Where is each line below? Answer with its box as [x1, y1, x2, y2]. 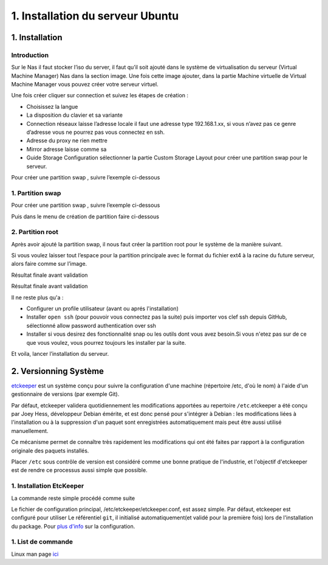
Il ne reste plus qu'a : [11, 294, 64, 301]
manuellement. [11, 427, 49, 434]
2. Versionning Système [11, 366, 104, 376]
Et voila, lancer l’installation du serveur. [11, 350, 109, 357]
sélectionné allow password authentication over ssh [26, 322, 156, 329]
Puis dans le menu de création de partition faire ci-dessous [11, 213, 159, 220]
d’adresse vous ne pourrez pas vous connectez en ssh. [26, 128, 165, 136]
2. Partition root [11, 228, 59, 237]
